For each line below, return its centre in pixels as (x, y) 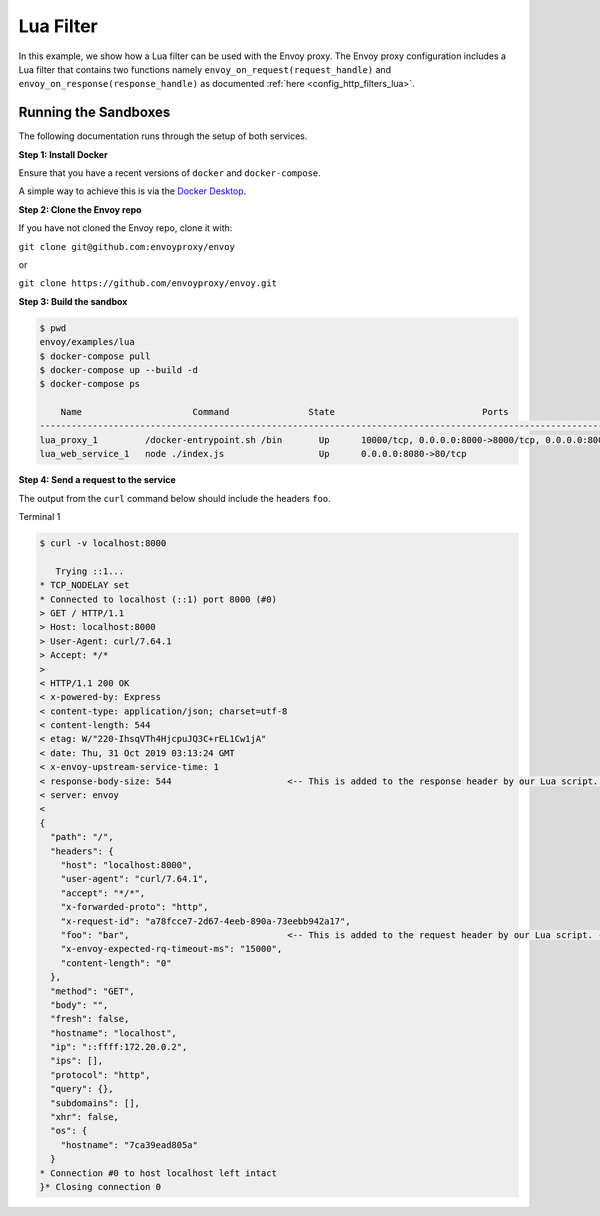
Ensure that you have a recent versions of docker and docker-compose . (170, 173)
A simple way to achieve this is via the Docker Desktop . (132, 191)
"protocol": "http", (100, 1074)
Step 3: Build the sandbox (73, 301)
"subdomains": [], (95, 1103)
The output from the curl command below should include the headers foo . (175, 498)
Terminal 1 (39, 517)
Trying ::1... (90, 571)
